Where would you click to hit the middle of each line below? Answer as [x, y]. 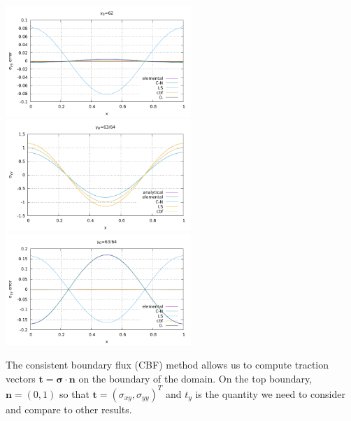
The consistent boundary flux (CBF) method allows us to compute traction [167, 364]
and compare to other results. [69, 409]
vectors [21, 378]
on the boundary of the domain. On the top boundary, [195, 378]
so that [74, 393]
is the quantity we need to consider [270, 393]
